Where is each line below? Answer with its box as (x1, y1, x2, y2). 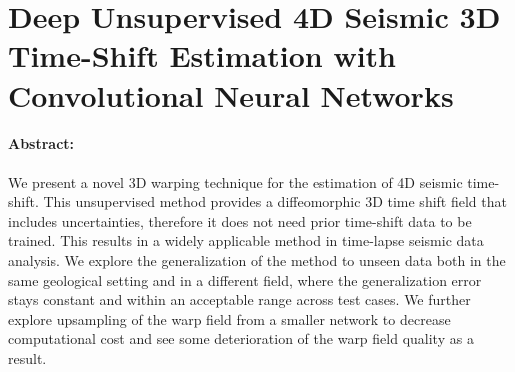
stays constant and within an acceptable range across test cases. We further (8, 289, 471, 310)
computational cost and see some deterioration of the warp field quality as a (8, 328, 474, 349)
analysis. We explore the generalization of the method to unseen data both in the (8, 249, 506, 270)
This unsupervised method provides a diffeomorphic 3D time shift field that (43, 191, 507, 212)
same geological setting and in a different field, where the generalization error (8, 269, 482, 290)
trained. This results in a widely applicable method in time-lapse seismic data (8, 230, 484, 251)
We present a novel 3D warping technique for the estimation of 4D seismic (8, 171, 463, 192)
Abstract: (8, 133, 75, 154)
